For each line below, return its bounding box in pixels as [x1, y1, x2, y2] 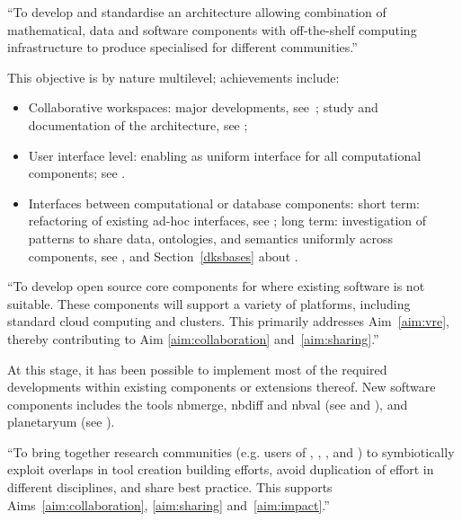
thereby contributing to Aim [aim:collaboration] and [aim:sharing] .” [7, 329, 379, 348]
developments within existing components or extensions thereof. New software [7, 377, 436, 396]
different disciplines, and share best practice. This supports [7, 478, 333, 497]
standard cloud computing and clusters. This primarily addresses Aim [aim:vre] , [7, 312, 449, 331]
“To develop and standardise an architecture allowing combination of [7, 3, 386, 21]
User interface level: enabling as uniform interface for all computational [28, 146, 422, 164]
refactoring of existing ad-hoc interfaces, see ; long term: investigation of [28, 211, 427, 230]
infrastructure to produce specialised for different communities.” [7, 38, 358, 57]
